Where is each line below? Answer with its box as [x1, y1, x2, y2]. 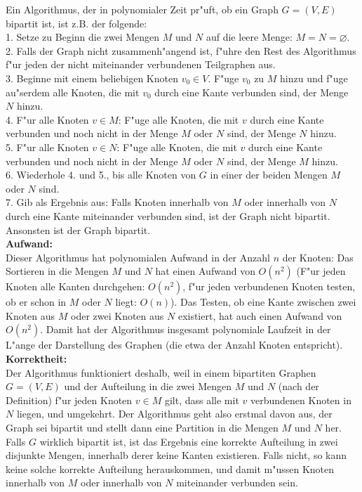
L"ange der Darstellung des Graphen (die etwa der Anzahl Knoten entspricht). [6, 337, 343, 352]
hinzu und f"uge [280, 70, 348, 85]
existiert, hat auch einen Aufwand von [177, 308, 342, 323]
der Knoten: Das [282, 250, 354, 264]
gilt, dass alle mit [164, 392, 239, 407]
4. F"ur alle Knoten [6, 112, 89, 127]
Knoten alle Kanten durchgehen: [6, 279, 145, 294]
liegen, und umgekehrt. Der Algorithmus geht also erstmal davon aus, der [16, 406, 333, 421]
